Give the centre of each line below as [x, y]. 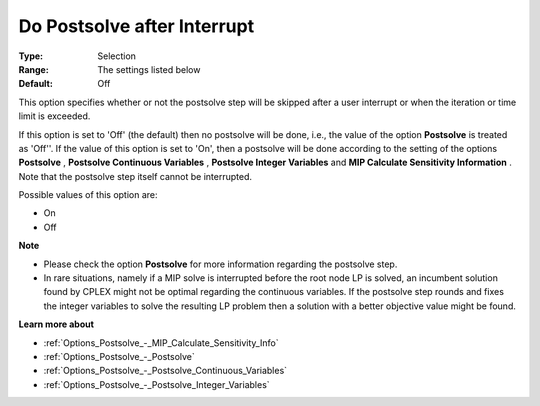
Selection [117, 56]
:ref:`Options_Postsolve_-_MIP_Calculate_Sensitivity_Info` [161, 342]
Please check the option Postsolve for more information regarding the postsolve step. [220, 264]
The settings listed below [149, 69]
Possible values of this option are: [88, 195]
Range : [33, 69]
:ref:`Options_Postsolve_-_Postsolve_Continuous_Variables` [165, 371]
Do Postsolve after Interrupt [136, 26]
